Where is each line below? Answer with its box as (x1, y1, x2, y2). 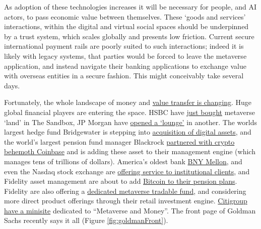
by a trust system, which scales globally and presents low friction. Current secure (4, 31, 254, 41)
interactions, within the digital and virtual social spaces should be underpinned (4, 21, 249, 32)
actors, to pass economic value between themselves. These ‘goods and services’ (4, 11, 246, 22)
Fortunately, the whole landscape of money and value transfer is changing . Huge (4, 97, 251, 107)
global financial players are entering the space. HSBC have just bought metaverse (4, 106, 255, 117)
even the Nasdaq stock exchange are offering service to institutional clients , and (4, 166, 250, 176)
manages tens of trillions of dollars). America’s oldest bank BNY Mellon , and (4, 156, 242, 166)
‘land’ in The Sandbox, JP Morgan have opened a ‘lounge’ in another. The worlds (4, 117, 257, 127)
